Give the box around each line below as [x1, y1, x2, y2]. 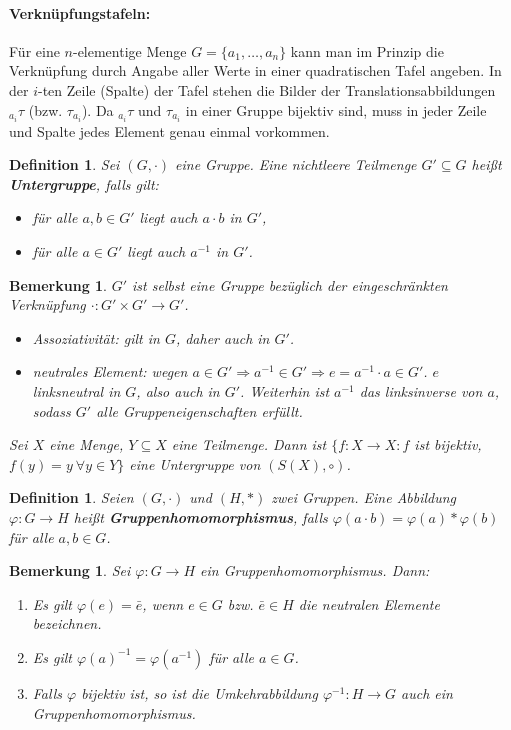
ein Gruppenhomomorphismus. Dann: [200, 560, 430, 581]
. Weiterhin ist [240, 381, 330, 402]
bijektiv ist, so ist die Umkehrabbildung [81, 682, 318, 703]
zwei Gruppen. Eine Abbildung [271, 487, 457, 508]
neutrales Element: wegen [32, 361, 188, 382]
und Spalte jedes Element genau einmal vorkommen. [9, 120, 330, 141]
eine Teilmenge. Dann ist [171, 434, 327, 455]
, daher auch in [175, 327, 270, 348]
